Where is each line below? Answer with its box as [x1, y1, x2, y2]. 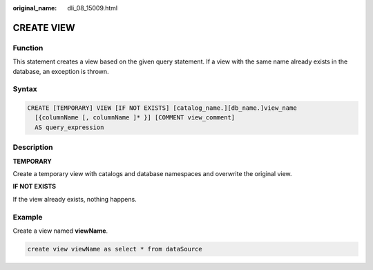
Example [12, 212, 43, 222]
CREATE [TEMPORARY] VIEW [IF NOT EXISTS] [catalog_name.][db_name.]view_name [27, 104, 297, 112]
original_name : [12, 4, 57, 12]
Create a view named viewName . [12, 226, 108, 235]
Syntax [12, 84, 37, 94]
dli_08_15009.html [67, 4, 118, 12]
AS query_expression [35, 123, 104, 131]
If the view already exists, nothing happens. [12, 195, 137, 203]
